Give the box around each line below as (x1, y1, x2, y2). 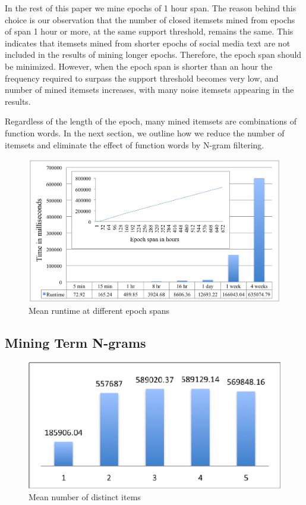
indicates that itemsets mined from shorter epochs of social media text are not (5, 36, 291, 49)
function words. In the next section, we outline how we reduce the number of (5, 126, 285, 139)
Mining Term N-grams (5, 333, 146, 352)
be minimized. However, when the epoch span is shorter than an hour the (5, 60, 273, 72)
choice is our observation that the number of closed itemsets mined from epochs (5, 13, 295, 26)
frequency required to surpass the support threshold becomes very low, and (5, 71, 279, 84)
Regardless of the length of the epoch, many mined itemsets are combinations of (5, 115, 297, 127)
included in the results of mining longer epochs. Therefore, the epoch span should (5, 48, 302, 61)
